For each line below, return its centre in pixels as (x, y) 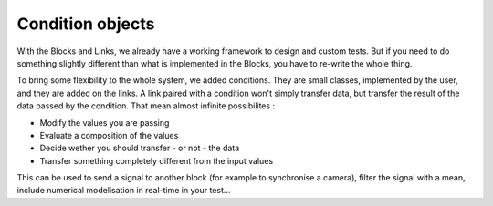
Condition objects (86, 24)
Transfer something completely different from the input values (157, 160)
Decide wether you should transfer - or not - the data (140, 148)
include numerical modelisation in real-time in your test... (124, 191)
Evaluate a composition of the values (109, 135)
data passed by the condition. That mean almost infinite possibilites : (146, 106)
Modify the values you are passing (105, 122)
